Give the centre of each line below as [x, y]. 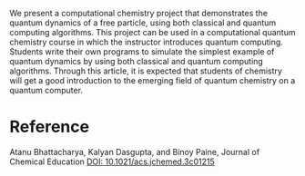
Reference [49, 127]
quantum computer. [46, 90]
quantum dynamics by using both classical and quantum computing [137, 61]
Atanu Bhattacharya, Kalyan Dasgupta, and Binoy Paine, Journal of [135, 152]
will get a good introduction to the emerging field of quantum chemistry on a [152, 80]
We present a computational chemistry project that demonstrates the [139, 13]
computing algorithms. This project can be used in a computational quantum [152, 32]
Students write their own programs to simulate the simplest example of [142, 52]
